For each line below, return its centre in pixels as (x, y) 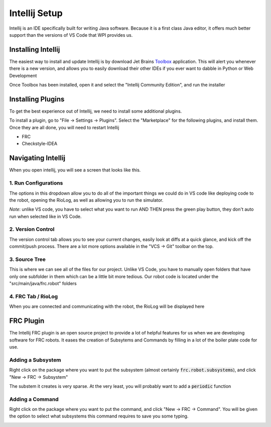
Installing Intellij (35, 50)
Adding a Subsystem (35, 360)
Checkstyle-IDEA (40, 144)
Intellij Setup (36, 13)
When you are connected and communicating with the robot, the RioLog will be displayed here (107, 306)
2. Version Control (32, 229)
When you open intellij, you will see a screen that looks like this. (75, 170)
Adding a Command (34, 399)
